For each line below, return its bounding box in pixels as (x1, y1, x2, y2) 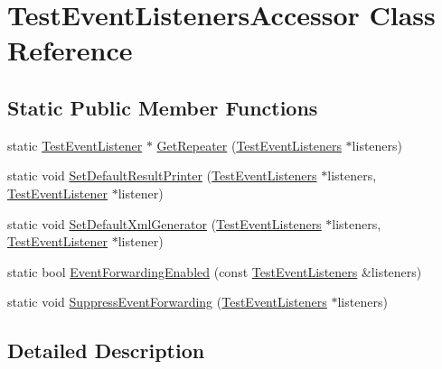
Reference (7, 32, 133, 69)
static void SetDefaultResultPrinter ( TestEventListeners (7, 166, 317, 185)
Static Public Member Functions (7, 93, 318, 121)
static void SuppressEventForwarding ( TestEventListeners (7, 292, 327, 311)
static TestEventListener (7, 135, 143, 154)
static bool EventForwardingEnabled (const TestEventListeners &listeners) (7, 262, 422, 281)
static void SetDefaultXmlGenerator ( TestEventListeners (7, 214, 322, 233)
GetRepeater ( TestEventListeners (156, 135, 342, 154)
